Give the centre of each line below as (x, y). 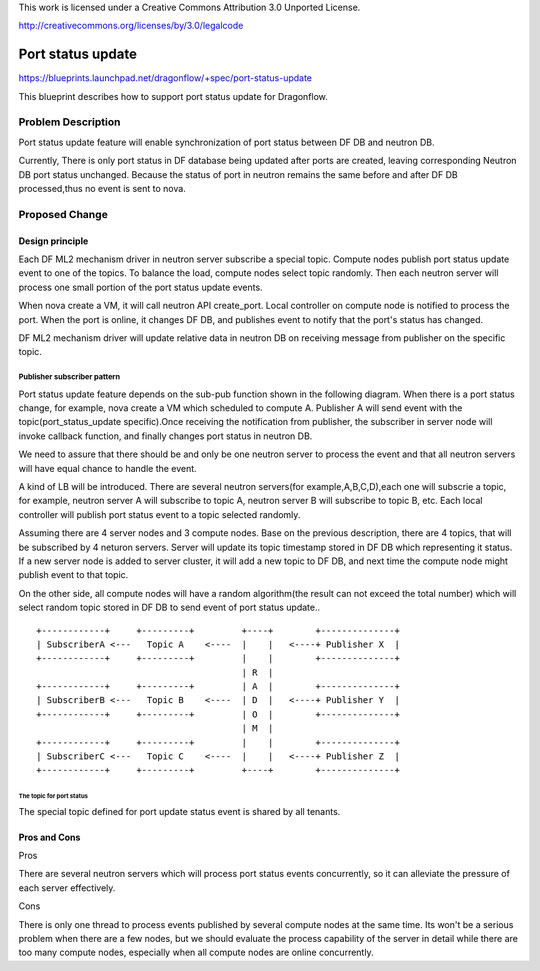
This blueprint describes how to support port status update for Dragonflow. (173, 96)
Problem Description (69, 122)
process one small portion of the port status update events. (141, 287)
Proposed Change (63, 214)
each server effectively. (67, 887)
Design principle (53, 241)
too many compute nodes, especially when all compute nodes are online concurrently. (196, 952)
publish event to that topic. (73, 575)
